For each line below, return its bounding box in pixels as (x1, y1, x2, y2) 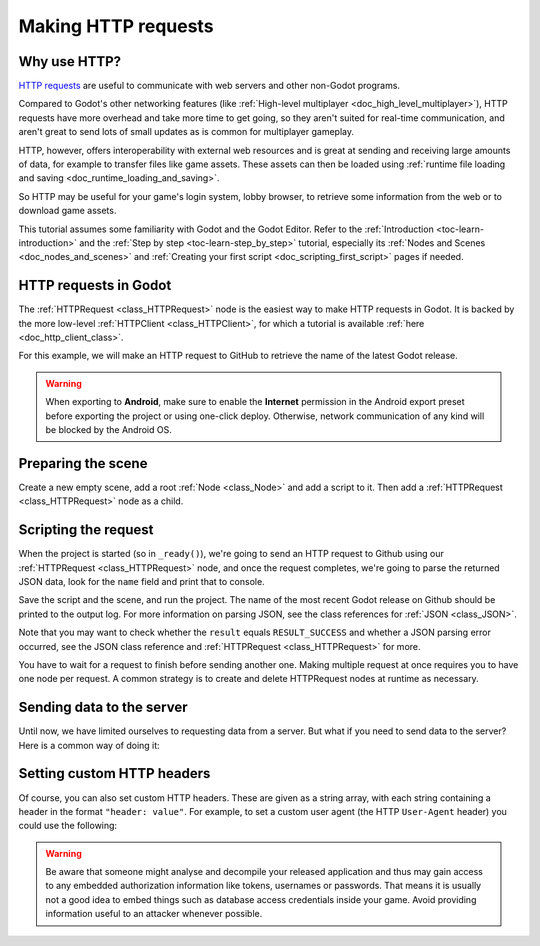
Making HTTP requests (18, 15, 214, 37)
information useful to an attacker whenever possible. (45, 908, 263, 920)
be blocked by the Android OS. (45, 424, 172, 435)
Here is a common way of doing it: (18, 739, 160, 751)
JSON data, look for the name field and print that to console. (18, 575, 265, 587)
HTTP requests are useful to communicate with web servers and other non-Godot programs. (18, 80, 400, 92)
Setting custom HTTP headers (18, 765, 211, 782)
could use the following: (18, 820, 118, 832)
